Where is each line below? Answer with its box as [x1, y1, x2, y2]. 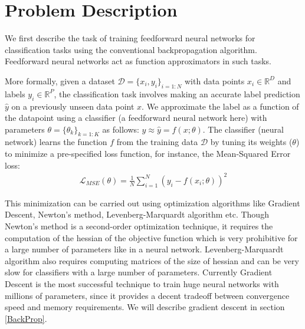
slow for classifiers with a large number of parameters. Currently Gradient [5, 266, 273, 278]
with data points [184, 74, 245, 87]
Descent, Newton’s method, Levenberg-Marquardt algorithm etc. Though [5, 208, 269, 221]
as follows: [102, 123, 139, 135]
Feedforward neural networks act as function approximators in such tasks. [5, 55, 272, 67]
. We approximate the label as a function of [142, 100, 299, 112]
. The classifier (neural [202, 123, 284, 135]
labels [5, 87, 25, 100]
